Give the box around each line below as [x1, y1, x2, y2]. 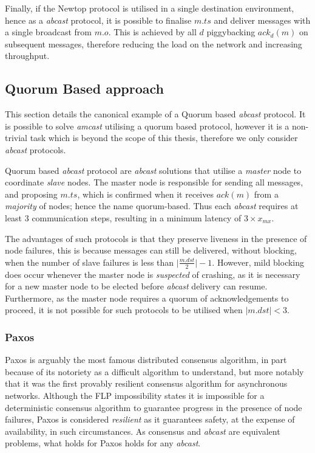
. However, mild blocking [212, 255, 305, 268]
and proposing [5, 187, 58, 200]
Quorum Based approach [5, 79, 164, 98]
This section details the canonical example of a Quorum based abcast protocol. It [5, 108, 306, 120]
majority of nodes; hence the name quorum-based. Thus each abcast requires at [5, 199, 299, 212]
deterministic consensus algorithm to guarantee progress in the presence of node [5, 401, 302, 413]
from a [254, 187, 279, 200]
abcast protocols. [5, 143, 66, 156]
